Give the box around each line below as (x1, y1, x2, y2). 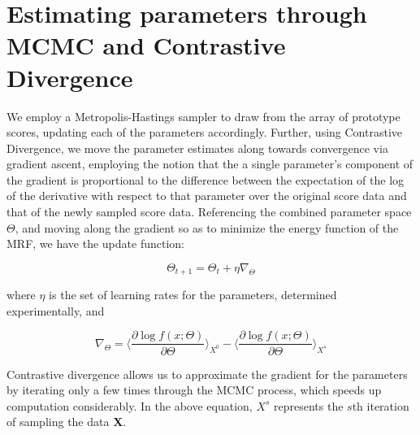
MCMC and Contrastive (6, 28, 286, 62)
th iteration (352, 397, 409, 414)
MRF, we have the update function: (6, 235, 184, 252)
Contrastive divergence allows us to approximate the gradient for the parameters (6, 365, 408, 382)
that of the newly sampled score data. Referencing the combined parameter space (6, 203, 412, 220)
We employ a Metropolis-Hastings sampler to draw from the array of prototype (6, 107, 401, 124)
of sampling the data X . (6, 413, 127, 430)
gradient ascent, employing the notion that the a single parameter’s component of (6, 155, 414, 172)
